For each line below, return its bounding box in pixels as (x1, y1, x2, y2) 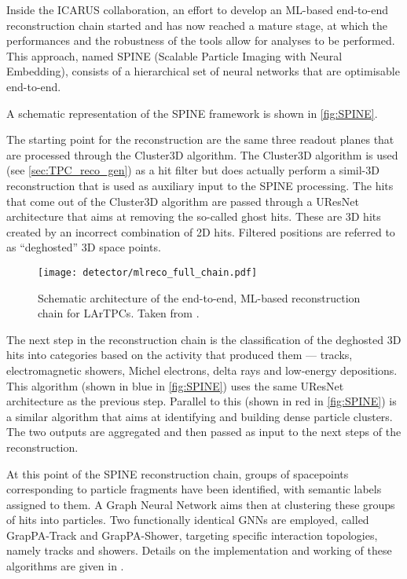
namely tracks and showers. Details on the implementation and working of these (6, 542, 392, 559)
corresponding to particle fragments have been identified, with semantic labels (6, 481, 382, 497)
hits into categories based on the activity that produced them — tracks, (6, 346, 353, 363)
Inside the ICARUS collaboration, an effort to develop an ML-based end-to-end (6, 2, 388, 17)
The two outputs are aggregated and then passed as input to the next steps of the (6, 423, 401, 440)
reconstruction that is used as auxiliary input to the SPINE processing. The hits (6, 177, 394, 193)
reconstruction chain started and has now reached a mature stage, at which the (6, 16, 388, 33)
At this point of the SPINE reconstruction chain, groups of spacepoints (6, 465, 349, 482)
